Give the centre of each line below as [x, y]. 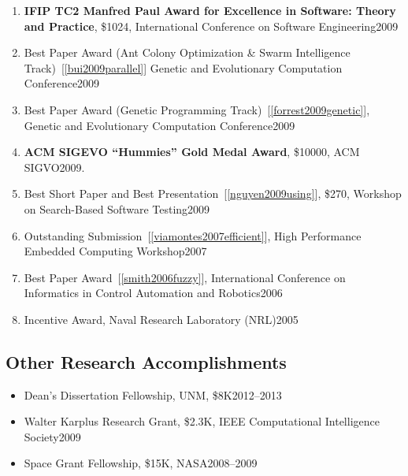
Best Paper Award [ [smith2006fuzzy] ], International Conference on [185, 277]
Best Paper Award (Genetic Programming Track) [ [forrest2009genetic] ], [197, 109]
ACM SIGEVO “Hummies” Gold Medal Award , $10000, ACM [192, 152]
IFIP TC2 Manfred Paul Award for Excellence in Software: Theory [210, 10]
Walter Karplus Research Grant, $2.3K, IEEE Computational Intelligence [202, 421]
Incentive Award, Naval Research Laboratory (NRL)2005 [161, 319]
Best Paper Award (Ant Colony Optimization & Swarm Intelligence [187, 52]
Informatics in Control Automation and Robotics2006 [153, 293]
